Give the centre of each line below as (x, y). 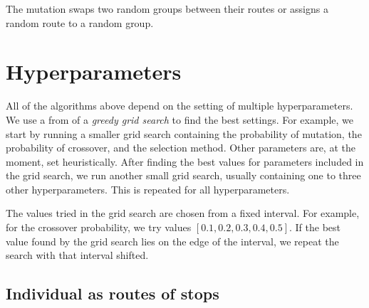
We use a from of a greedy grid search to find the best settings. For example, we (180, 119)
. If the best (315, 227)
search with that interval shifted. (77, 255)
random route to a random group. (80, 22)
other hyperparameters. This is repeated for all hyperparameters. (148, 189)
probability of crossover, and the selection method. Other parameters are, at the (181, 148)
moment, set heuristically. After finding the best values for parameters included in (185, 161)
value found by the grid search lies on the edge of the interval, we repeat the (172, 241)
